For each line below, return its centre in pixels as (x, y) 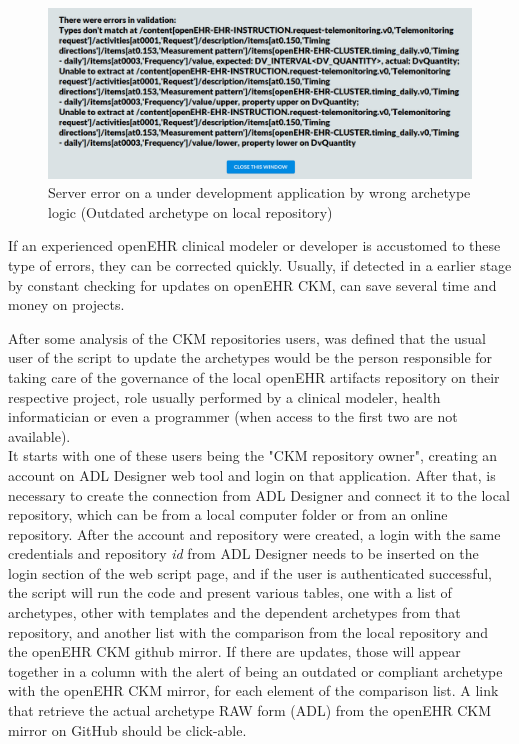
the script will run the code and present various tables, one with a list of (230, 592)
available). (39, 435)
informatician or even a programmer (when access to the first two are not (233, 416)
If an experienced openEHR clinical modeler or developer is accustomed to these (254, 245)
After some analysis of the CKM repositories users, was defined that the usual (247, 337)
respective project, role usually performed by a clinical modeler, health (224, 396)
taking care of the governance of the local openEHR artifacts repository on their (254, 376)
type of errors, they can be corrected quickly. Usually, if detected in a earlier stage (260, 264)
